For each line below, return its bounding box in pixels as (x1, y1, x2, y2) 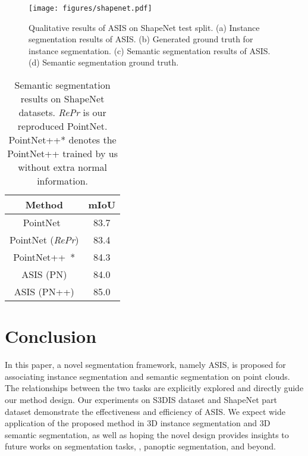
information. (37, 174, 89, 188)
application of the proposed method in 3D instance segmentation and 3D (5, 417, 271, 429)
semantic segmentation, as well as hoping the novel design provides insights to (5, 428, 289, 441)
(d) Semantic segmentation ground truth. (29, 56, 179, 68)
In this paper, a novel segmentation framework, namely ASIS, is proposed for (5, 358, 286, 371)
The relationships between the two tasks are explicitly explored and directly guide (5, 382, 304, 394)
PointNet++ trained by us (7, 146, 118, 161)
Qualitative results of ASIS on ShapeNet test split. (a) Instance (29, 21, 260, 33)
